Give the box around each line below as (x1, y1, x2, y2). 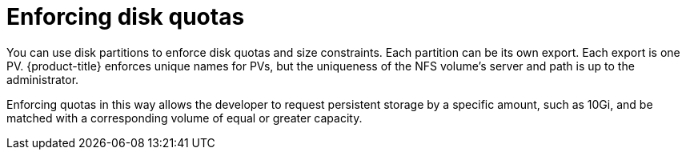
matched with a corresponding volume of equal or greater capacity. (6, 110, 363, 125)
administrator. (6, 72, 79, 86)
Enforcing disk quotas (6, 3, 245, 30)
